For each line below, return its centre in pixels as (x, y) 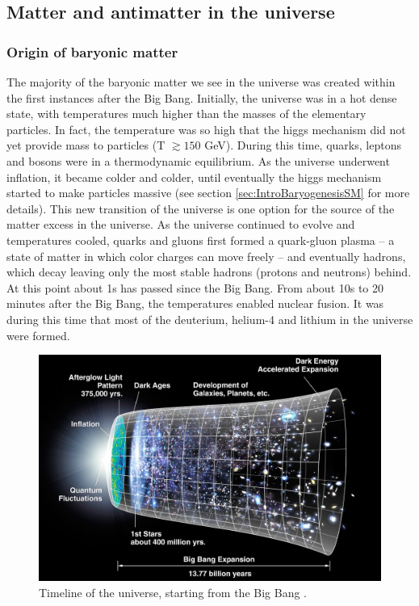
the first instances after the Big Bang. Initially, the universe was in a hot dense (202, 97)
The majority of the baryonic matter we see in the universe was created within (201, 82)
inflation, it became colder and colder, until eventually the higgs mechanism (194, 177)
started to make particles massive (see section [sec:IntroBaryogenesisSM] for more (208, 193)
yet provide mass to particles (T (86, 145)
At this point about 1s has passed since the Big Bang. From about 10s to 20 (195, 287)
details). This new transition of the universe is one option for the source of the (201, 208)
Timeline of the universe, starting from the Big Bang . (173, 592)
